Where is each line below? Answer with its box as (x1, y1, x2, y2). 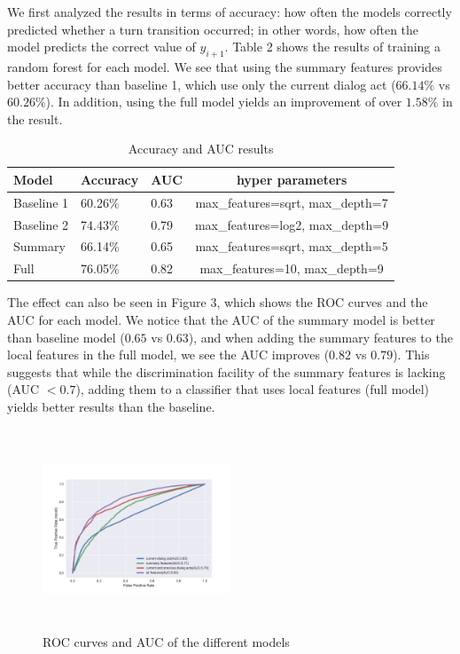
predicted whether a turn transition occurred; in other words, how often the (7, 20, 419, 38)
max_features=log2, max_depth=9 (194, 215, 389, 233)
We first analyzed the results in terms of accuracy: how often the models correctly (7, 3, 452, 20)
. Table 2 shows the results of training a (224, 37, 441, 56)
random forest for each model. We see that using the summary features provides (7, 57, 442, 75)
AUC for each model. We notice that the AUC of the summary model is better (7, 311, 435, 329)
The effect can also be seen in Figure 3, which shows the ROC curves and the (7, 293, 428, 311)
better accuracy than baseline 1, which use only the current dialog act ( (7, 75, 396, 93)
